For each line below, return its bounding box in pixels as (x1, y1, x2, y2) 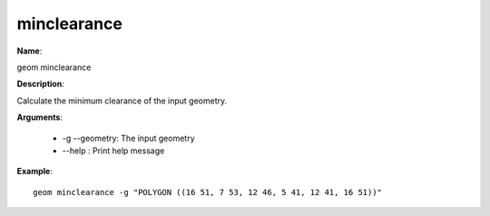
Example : (16, 166, 54, 177)
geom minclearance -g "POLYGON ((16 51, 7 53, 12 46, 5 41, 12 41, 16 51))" (33, 187, 383, 197)
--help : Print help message (62, 145, 165, 156)
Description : (16, 78, 65, 90)
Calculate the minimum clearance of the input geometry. (16, 95, 228, 106)
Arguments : (16, 112, 64, 123)
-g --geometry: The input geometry (62, 133, 195, 143)
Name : (16, 45, 43, 56)
